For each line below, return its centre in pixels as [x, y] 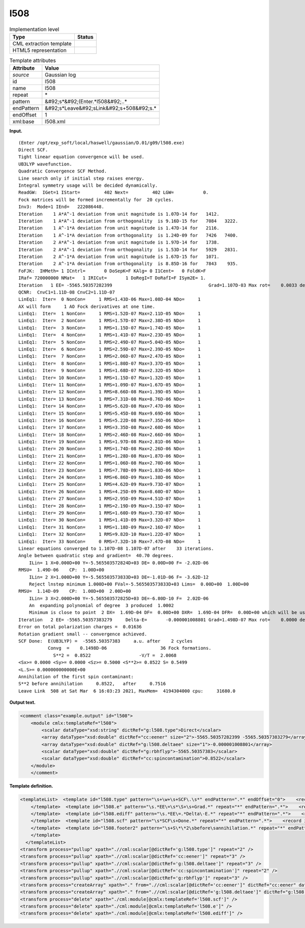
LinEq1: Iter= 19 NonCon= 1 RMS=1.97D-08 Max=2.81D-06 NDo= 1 [110, 442]
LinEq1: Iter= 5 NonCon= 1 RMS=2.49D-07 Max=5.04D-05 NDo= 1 [110, 342]
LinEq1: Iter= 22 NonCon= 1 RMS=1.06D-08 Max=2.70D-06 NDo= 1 [110, 463]
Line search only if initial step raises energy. [82, 178]
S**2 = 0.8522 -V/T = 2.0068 [115, 655]
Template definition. [31, 786]
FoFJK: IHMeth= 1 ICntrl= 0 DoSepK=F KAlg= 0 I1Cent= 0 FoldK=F [112, 271]
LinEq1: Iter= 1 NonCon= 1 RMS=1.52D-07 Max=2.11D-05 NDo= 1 [110, 314]
